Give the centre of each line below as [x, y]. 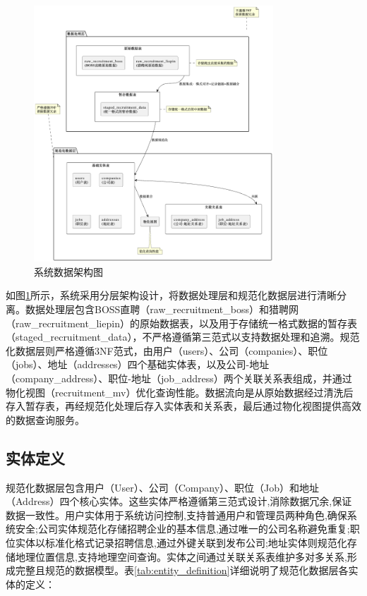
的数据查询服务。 [45, 419]
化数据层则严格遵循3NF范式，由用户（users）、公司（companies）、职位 [167, 350]
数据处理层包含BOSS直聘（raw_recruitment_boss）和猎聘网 [162, 309]
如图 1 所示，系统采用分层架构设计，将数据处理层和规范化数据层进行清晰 [171, 295]
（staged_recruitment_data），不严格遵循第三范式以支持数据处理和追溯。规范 [183, 337]
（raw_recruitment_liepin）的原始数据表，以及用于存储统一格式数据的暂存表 [181, 323]
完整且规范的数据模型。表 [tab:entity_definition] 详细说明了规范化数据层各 [182, 570]
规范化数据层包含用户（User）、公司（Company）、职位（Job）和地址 [163, 487]
